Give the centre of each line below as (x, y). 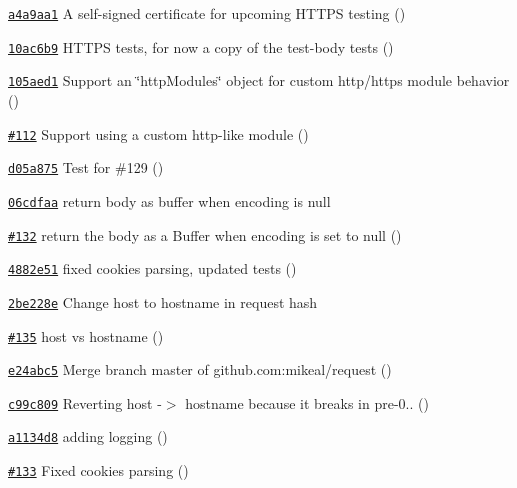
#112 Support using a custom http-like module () (158, 133)
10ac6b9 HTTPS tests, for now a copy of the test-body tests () (201, 46)
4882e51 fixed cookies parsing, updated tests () (152, 268)
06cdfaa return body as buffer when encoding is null (169, 200)
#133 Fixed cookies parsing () (98, 470)
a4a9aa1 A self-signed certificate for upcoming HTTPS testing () (207, 13)
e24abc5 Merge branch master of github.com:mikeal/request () (200, 369)
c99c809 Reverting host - (85, 402)
